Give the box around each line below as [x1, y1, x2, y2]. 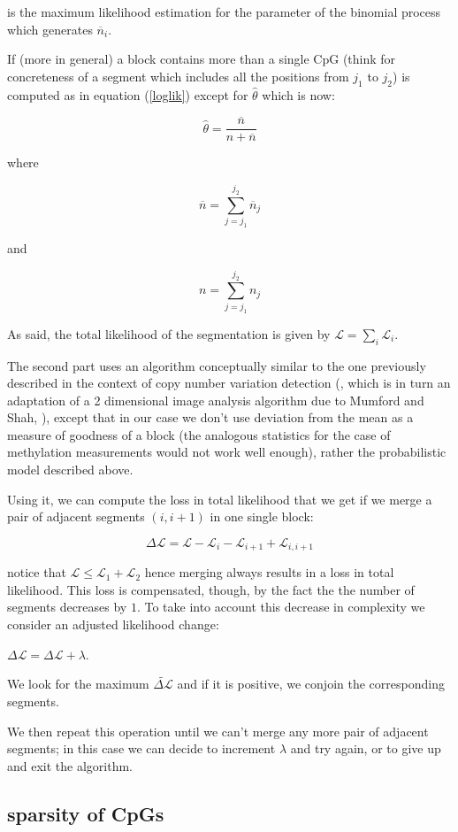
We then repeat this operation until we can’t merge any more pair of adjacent [7, 721, 429, 740]
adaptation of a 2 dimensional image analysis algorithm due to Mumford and [7, 390, 424, 409]
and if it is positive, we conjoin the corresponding [177, 674, 445, 693]
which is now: [262, 85, 335, 104]
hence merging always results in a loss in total [144, 563, 394, 582]
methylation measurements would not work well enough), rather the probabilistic [7, 443, 447, 461]
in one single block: [210, 507, 314, 526]
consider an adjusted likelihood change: [7, 615, 219, 634]
